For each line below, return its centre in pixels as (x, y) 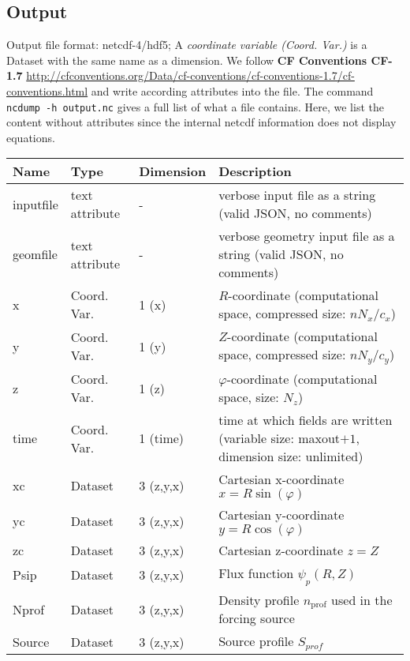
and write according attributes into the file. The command (232, 90)
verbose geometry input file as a (307, 236)
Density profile (259, 599)
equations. (31, 137)
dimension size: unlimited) (291, 456)
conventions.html (47, 90)
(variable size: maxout (280, 438)
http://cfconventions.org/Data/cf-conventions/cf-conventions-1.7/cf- (190, 75)
